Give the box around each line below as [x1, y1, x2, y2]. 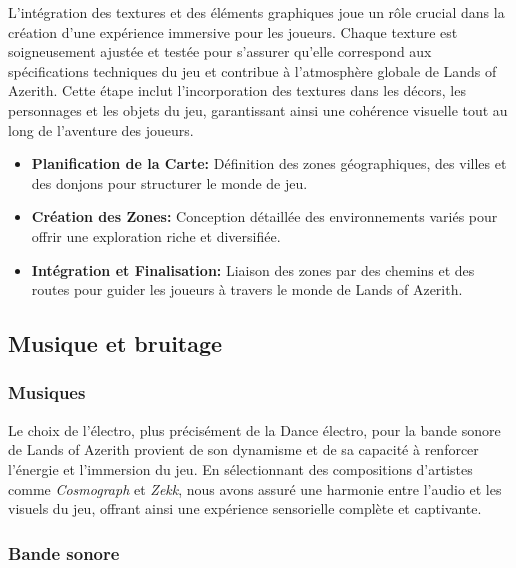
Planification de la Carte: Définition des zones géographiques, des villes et [31, 153, 507, 174]
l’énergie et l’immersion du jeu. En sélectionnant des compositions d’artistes [8, 458, 473, 479]
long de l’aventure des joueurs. [8, 119, 194, 140]
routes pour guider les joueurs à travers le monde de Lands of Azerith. [31, 279, 463, 300]
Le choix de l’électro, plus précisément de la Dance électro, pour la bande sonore [8, 419, 501, 440]
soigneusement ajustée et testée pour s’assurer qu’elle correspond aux [8, 41, 432, 62]
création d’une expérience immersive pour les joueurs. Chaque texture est [8, 21, 458, 42]
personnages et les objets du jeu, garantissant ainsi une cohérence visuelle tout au [8, 99, 508, 120]
